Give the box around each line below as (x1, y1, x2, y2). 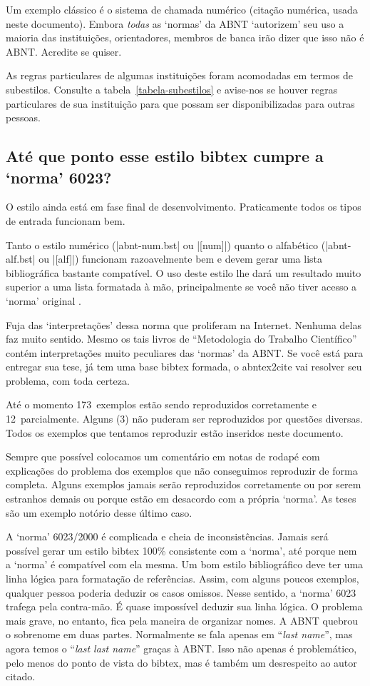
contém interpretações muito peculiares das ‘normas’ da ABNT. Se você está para (6, 345, 364, 360)
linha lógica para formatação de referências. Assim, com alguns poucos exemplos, (6, 571, 359, 585)
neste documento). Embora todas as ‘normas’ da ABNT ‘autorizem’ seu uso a (6, 16, 344, 31)
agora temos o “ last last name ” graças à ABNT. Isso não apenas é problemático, (6, 640, 357, 655)
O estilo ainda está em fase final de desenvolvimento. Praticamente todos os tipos (6, 199, 361, 214)
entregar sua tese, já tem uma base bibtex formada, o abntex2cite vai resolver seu (6, 359, 362, 374)
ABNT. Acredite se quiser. (6, 44, 122, 59)
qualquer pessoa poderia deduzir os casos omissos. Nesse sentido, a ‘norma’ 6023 (6, 585, 356, 600)
